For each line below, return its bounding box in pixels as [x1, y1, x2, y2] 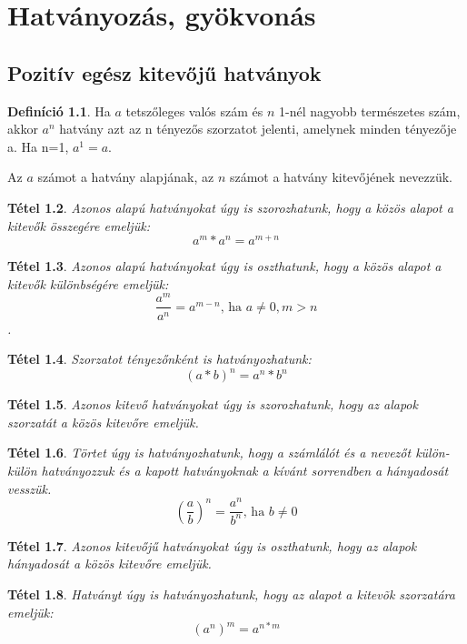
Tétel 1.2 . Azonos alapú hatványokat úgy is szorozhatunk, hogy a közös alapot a [7, 197, 453, 216]
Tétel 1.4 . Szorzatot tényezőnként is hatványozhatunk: [7, 349, 312, 368]
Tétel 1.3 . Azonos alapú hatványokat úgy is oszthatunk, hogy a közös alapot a [7, 257, 442, 276]
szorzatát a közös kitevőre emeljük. [7, 412, 199, 431]
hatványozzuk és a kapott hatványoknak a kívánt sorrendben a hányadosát [41, 461, 449, 480]
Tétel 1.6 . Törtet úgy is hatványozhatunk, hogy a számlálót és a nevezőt [7, 443, 412, 462]
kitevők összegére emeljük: [7, 216, 150, 235]
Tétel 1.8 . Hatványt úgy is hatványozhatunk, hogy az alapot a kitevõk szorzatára [7, 584, 455, 603]
